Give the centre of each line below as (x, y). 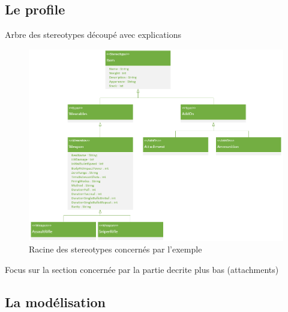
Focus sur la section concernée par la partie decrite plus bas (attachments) (142, 269)
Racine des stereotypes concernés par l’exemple (115, 249)
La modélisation (55, 301)
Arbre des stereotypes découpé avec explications (93, 35)
